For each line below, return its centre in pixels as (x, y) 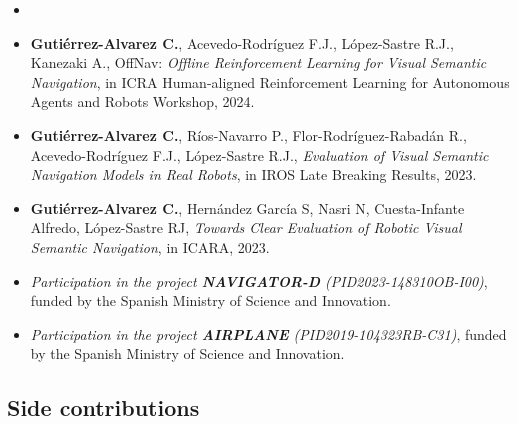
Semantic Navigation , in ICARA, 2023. (150, 246)
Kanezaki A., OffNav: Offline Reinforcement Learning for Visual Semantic (258, 62)
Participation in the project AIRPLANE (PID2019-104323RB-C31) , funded (268, 333)
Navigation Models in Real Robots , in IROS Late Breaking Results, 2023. (253, 174)
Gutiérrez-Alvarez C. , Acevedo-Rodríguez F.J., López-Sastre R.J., (242, 42)
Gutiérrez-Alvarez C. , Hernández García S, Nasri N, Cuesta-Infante (247, 207)
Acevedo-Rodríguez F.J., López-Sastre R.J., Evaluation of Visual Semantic (259, 154)
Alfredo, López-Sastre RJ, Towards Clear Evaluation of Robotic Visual (246, 227)
